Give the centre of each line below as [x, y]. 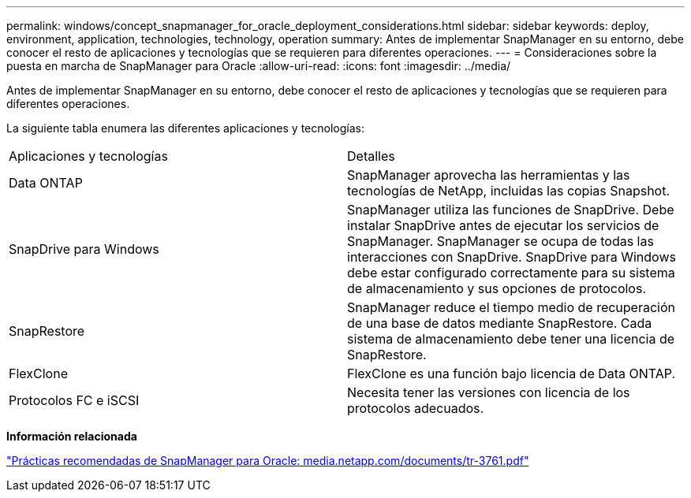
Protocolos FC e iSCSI [74, 400]
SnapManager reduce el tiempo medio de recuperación [512, 307]
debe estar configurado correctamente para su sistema [511, 273]
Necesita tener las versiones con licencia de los [489, 392]
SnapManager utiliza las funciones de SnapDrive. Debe [511, 210]
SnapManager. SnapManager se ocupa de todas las [501, 241]
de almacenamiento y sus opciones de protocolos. [497, 288]
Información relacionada [72, 436]
